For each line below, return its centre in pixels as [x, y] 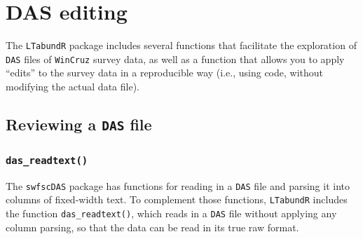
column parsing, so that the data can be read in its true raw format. [152, 227]
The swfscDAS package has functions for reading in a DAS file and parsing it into [178, 185]
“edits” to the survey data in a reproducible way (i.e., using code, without [165, 73]
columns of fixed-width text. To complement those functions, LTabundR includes [177, 199]
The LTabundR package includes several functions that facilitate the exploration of [181, 45]
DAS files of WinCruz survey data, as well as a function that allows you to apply [175, 59]
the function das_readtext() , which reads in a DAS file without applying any [171, 213]
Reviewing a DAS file [79, 124]
